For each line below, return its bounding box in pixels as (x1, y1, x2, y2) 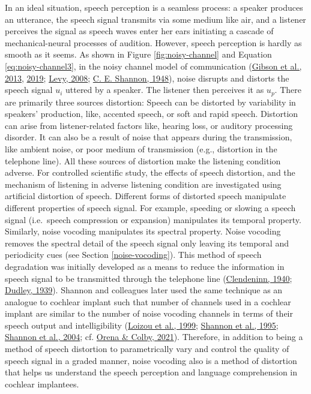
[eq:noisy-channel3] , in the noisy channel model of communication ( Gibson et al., (5, 59, 302, 72)
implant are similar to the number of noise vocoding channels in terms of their (5, 307, 294, 320)
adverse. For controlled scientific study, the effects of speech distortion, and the (5, 166, 295, 179)
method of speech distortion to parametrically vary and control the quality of (5, 342, 289, 355)
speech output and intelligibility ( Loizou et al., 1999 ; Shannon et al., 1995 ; (5, 318, 279, 331)
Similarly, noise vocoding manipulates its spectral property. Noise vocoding (5, 225, 281, 237)
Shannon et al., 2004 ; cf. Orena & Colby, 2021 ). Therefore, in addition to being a (5, 330, 303, 343)
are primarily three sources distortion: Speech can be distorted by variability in (5, 95, 296, 108)
